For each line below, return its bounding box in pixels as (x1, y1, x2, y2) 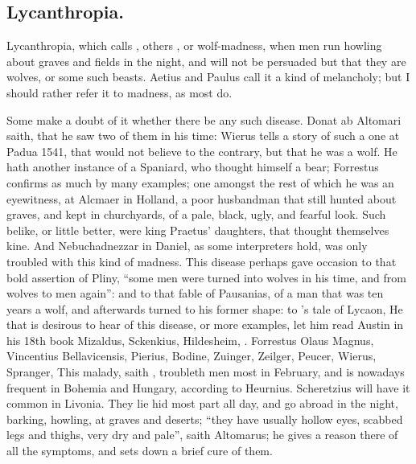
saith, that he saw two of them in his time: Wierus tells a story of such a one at (6, 127, 400, 144)
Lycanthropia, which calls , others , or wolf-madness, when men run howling (6, 37, 382, 54)
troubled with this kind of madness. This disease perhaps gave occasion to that (6, 253, 397, 269)
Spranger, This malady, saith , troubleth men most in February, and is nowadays (6, 363, 405, 380)
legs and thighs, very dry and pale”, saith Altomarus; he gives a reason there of (6, 426, 398, 443)
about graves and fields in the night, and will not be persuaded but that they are (6, 52, 406, 69)
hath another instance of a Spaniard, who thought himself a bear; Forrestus (6, 158, 379, 175)
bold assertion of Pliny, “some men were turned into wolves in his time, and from (6, 269, 406, 285)
